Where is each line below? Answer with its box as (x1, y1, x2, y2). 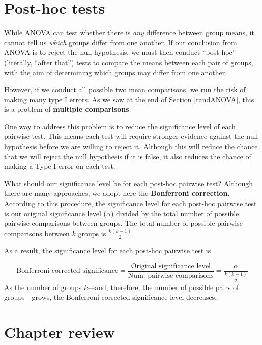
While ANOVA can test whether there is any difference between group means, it (4, 27, 254, 38)
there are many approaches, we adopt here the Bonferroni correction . (4, 188, 230, 198)
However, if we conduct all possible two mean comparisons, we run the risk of (4, 84, 246, 95)
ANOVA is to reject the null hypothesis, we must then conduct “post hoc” (4, 47, 236, 57)
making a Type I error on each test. (4, 161, 115, 171)
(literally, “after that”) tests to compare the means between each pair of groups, (4, 56, 253, 67)
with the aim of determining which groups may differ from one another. (4, 67, 227, 77)
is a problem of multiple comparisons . (4, 104, 131, 114)
